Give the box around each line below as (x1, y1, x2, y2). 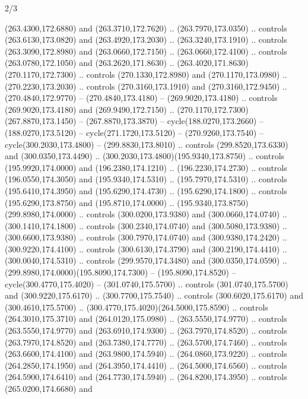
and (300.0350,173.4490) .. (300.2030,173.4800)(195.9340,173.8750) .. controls (5, 150, 285, 162)
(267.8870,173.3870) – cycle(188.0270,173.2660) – (85, 115, 263, 127)
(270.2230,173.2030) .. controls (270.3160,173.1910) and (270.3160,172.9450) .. (5, 80, 287, 92)
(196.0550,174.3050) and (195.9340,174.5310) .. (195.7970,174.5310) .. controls (5, 173, 287, 185)
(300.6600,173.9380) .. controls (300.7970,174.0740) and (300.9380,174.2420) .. (5, 231, 287, 243)
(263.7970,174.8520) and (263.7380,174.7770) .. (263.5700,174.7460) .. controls (5, 335, 287, 348)
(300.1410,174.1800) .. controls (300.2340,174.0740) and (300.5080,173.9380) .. (5, 219, 287, 232)
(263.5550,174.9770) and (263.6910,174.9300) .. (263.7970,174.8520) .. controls (5, 324, 287, 337)
